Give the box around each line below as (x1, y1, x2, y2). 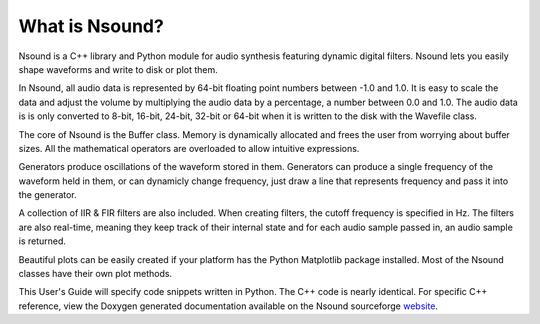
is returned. (18, 235, 67, 247)
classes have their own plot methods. (18, 268, 173, 280)
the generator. (18, 189, 77, 201)
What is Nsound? (18, 15, 164, 37)
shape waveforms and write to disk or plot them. (18, 63, 219, 75)
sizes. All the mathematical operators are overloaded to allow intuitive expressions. (18, 142, 360, 154)
